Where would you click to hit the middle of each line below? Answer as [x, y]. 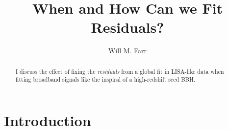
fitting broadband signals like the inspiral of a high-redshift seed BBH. [105, 79]
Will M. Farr [127, 51]
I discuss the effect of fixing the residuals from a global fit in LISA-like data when [120, 71]
